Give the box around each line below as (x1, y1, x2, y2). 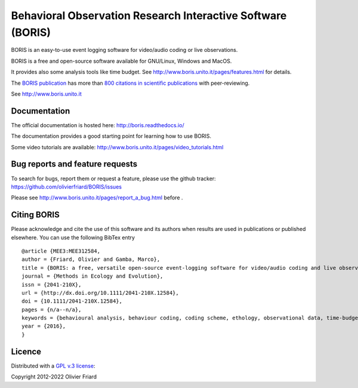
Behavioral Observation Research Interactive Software (11, 9, 287, 22)
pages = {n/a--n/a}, (21, 306, 82, 313)
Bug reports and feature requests (11, 159, 138, 170)
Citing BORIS (11, 210, 60, 220)
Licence (11, 346, 42, 356)
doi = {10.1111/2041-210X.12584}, (21, 298, 122, 304)
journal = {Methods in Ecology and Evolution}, (21, 273, 163, 280)
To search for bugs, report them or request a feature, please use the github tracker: (11, 175, 216, 182)
